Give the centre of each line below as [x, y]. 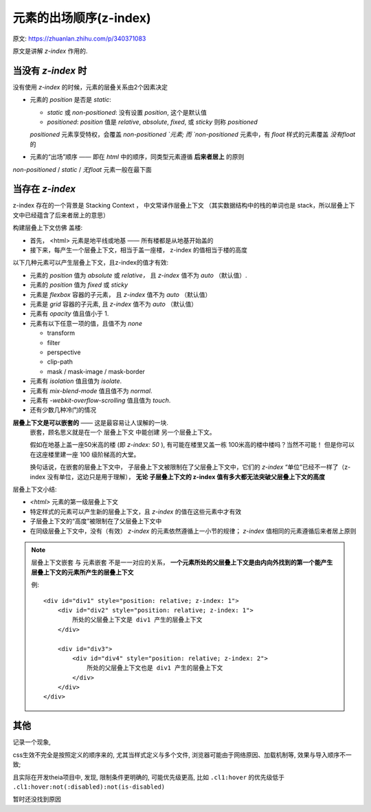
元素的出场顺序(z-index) [82, 18]
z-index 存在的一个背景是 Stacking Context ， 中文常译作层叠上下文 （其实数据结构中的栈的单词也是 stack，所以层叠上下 [184, 206]
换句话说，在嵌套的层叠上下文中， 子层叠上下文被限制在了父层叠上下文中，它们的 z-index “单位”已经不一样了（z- [190, 467]
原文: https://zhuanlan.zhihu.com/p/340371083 [79, 39]
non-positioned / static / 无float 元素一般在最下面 [82, 169]
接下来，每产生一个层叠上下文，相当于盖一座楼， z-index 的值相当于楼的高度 [138, 250]
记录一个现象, [32, 742]
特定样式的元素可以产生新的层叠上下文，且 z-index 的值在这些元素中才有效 [136, 512]
